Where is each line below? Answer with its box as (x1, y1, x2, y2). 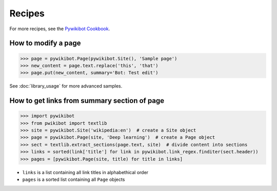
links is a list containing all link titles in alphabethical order (22, 169, 149, 175)
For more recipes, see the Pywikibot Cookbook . (9, 26, 110, 32)
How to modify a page (9, 39, 81, 48)
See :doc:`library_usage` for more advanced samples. (9, 83, 123, 89)
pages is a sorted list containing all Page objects (22, 177, 125, 183)
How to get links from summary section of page (9, 96, 165, 105)
